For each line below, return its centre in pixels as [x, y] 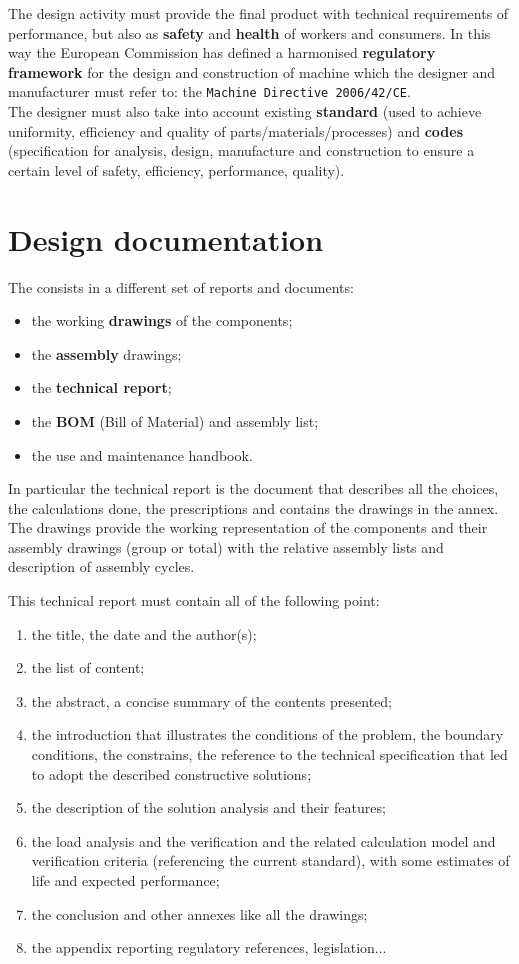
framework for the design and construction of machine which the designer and [252, 71]
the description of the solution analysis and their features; [208, 807]
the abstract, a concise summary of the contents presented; [211, 700]
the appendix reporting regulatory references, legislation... [209, 947]
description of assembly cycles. [101, 566]
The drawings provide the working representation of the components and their [248, 527]
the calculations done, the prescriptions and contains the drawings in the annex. [253, 507]
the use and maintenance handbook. [142, 454]
